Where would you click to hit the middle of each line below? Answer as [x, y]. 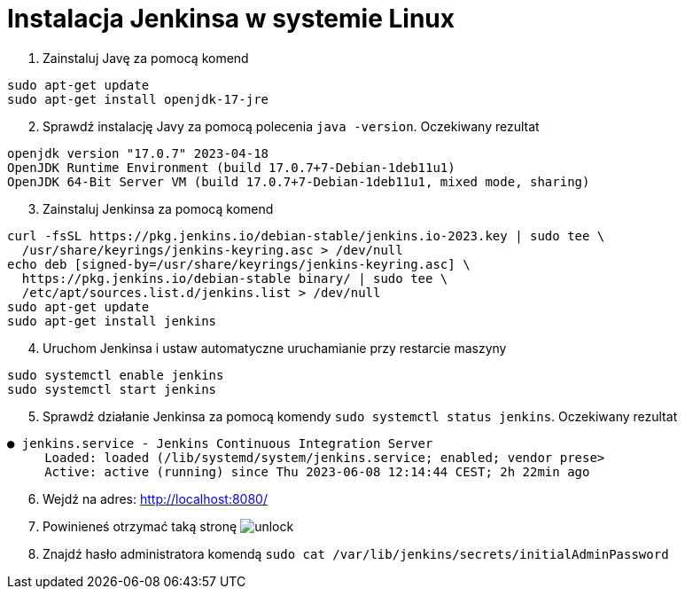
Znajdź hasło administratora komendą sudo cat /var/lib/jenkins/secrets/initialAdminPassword [356, 553]
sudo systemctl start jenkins [112, 389]
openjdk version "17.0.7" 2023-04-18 [138, 153]
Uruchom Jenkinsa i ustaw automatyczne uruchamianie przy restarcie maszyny [275, 348]
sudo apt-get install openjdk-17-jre [138, 99]
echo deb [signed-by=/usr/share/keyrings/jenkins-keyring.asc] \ [239, 264]
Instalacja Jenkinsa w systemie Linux [231, 19]
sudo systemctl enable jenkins [116, 375]
